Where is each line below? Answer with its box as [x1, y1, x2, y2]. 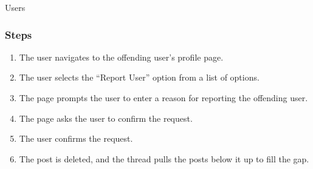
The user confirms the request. [19, 132, 133, 145]
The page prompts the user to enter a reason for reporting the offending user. [19, 91, 308, 104]
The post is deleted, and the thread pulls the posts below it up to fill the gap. [19, 152, 309, 165]
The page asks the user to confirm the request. [19, 111, 193, 124]
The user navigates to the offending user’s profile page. [19, 50, 224, 63]
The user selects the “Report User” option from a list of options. [19, 71, 260, 84]
